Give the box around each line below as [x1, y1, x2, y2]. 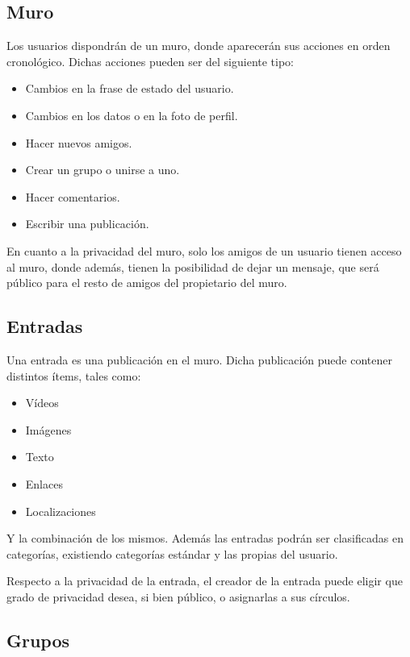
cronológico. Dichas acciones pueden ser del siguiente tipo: [6, 52, 295, 69]
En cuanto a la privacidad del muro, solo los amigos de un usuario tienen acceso [6, 242, 402, 259]
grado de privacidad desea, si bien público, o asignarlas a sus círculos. [6, 588, 350, 605]
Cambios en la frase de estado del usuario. [25, 80, 234, 97]
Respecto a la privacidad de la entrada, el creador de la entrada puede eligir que [6, 572, 403, 589]
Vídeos [25, 394, 59, 411]
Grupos [6, 627, 70, 652]
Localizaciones [25, 502, 96, 519]
